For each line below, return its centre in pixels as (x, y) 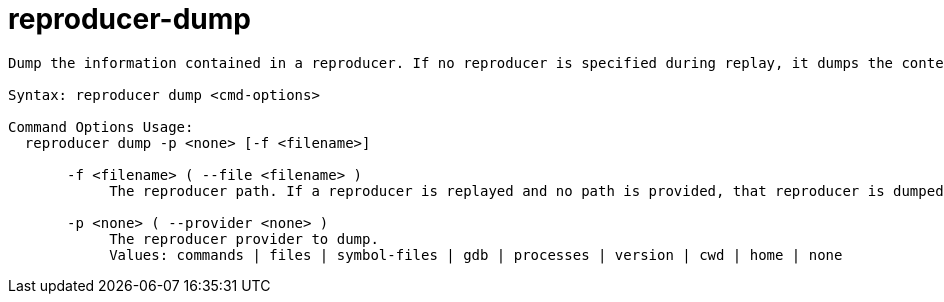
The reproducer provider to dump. (244, 238)
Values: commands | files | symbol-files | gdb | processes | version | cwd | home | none (476, 254)
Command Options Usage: (101, 126)
